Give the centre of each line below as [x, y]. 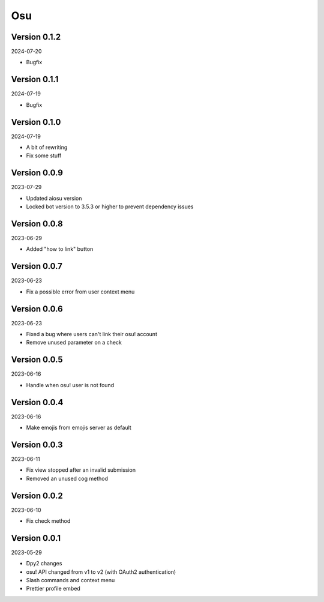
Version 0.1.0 [36, 122]
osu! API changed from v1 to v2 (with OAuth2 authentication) [101, 572]
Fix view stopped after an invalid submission [81, 470]
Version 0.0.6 [37, 309]
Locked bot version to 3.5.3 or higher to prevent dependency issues [110, 206]
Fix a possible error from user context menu [80, 292]
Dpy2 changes [44, 564]
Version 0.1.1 [35, 80]
